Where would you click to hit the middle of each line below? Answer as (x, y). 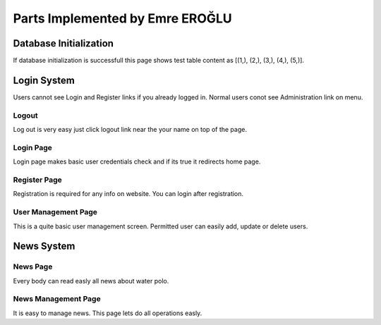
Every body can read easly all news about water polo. (91, 281)
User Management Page (55, 212)
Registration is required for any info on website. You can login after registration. (128, 194)
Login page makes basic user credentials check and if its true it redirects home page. (137, 161)
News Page (33, 266)
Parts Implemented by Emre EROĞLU (122, 18)
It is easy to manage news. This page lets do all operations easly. (108, 313)
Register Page (38, 180)
